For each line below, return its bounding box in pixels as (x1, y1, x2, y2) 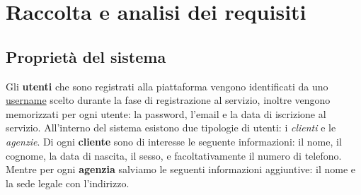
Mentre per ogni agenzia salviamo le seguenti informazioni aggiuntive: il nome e (6, 162, 356, 177)
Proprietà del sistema (6, 45, 166, 67)
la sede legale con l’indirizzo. (6, 175, 130, 190)
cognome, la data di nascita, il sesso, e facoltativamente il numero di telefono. (6, 148, 342, 162)
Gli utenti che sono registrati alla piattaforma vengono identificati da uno (6, 78, 328, 93)
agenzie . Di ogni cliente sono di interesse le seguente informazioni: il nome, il (6, 134, 342, 148)
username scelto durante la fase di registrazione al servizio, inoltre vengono (6, 93, 331, 107)
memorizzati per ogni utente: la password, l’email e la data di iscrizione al (6, 106, 326, 121)
